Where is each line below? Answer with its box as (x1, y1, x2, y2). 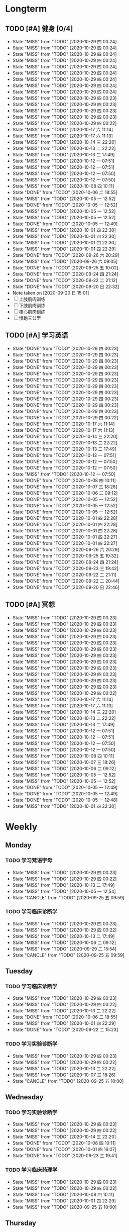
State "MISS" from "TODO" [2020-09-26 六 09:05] (12, 258, 118, 264)
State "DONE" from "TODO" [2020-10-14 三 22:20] (12, 433, 118, 439)
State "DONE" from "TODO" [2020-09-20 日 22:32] (12, 283, 119, 290)
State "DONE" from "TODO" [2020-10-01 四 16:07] (12, 1147, 117, 1153)
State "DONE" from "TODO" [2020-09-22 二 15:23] (12, 1026, 118, 1033)
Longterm (5, 3, 47, 15)
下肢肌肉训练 (19, 303, 46, 308)
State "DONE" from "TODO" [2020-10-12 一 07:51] (12, 452, 116, 458)
